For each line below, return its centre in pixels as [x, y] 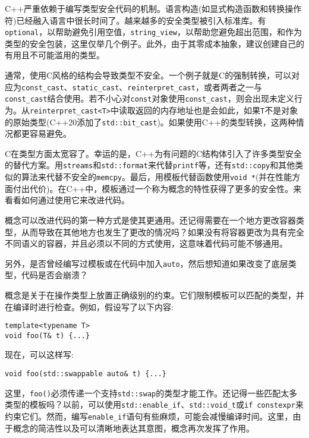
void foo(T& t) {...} [48, 335]
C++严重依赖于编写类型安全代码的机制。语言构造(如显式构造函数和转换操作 [153, 8]
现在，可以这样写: [39, 355]
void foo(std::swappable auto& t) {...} [86, 374]
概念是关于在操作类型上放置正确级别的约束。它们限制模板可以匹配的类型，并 [154, 294]
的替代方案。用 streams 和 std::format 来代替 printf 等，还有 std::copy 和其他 [150, 165]
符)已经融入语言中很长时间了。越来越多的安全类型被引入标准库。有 [135, 20]
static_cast [96, 88]
